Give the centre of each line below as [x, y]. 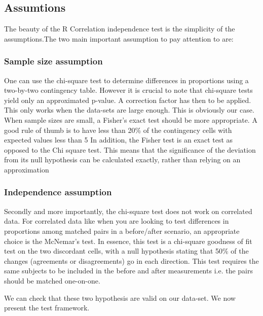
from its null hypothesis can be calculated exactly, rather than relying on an [122, 160]
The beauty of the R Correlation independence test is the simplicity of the [120, 29]
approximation [27, 169]
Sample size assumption [53, 61]
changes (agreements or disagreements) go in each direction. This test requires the [131, 260]
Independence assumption [58, 192]
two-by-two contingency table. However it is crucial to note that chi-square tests [128, 90]
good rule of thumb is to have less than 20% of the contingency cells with [118, 130]
